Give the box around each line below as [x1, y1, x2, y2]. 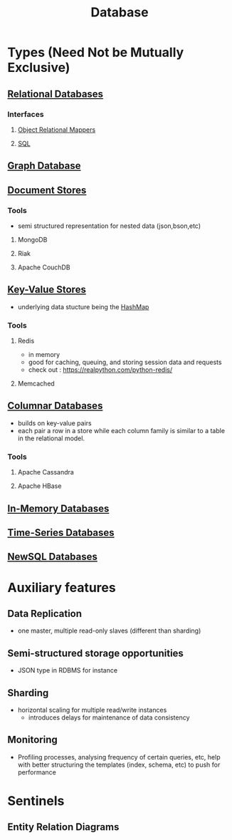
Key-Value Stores [7, 284, 87, 296]
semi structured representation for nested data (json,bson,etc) [17, 222, 201, 230]
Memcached [17, 379, 55, 388]
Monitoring [7, 734, 58, 746]
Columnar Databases [7, 400, 103, 412]
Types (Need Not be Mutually [7, 44, 184, 61]
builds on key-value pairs [17, 418, 92, 427]
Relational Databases [7, 88, 104, 100]
